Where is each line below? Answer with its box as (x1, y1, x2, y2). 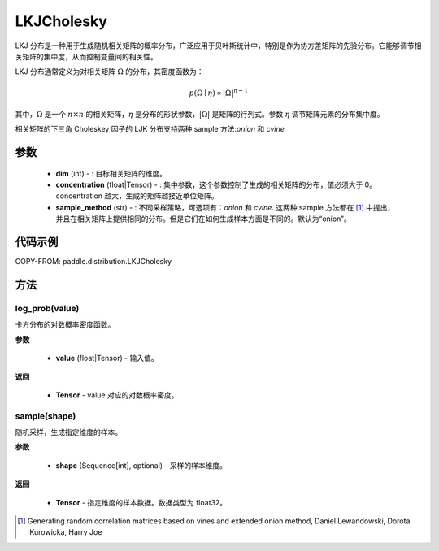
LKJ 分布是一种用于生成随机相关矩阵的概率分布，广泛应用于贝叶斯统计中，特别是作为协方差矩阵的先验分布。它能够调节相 (15, 41, 422, 50)
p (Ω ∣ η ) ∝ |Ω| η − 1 (189, 86, 248, 98)
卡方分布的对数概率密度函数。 (15, 319, 115, 329)
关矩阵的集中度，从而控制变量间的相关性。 (15, 51, 158, 61)
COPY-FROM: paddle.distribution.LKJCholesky (15, 257, 172, 267)
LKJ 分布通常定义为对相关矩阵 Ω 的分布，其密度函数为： (15, 67, 204, 76)
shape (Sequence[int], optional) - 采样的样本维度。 (55, 460, 228, 471)
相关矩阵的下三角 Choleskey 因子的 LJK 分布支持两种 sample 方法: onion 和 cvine (15, 124, 285, 134)
